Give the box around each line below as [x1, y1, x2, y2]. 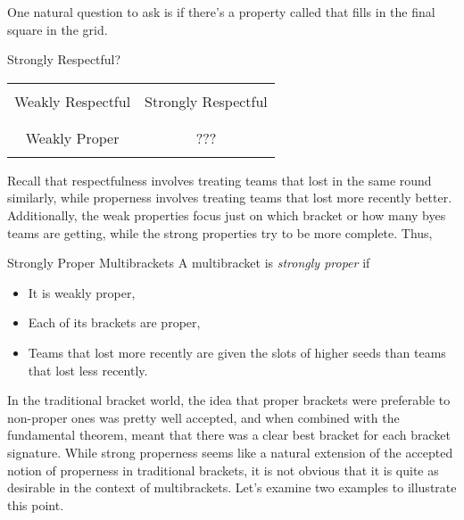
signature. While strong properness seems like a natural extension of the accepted [7, 442, 453, 461]
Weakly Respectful [14, 90, 131, 111]
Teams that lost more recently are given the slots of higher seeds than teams [28, 343, 446, 361]
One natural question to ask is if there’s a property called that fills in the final [7, 3, 435, 21]
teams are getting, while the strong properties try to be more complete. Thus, [7, 223, 433, 242]
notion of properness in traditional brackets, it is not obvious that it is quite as [7, 460, 439, 479]
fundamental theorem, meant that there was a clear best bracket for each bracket [7, 425, 451, 444]
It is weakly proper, [28, 283, 136, 301]
